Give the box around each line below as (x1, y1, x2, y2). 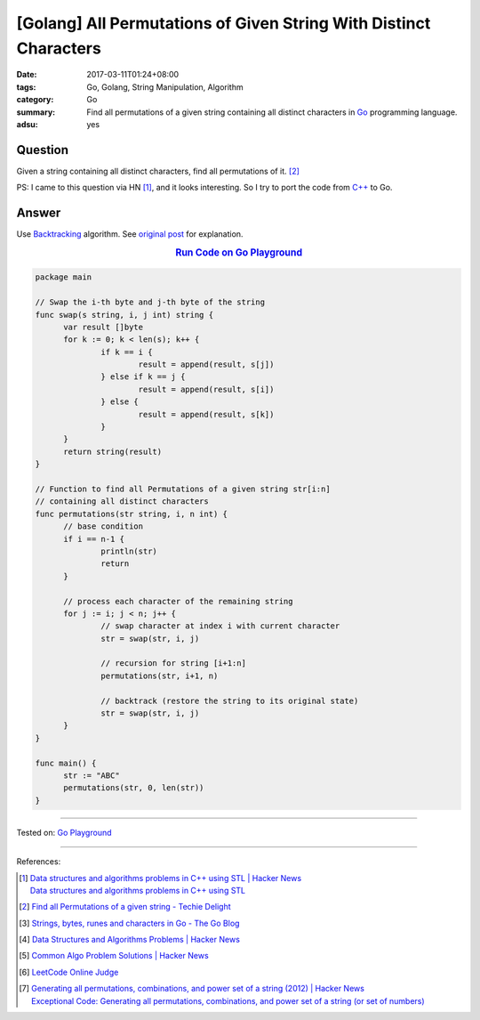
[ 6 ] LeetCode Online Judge (19, 967, 119, 977)
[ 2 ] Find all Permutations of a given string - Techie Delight (19, 902, 231, 912)
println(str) (100, 546, 157, 556)
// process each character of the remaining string (63, 596, 293, 606)
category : (16, 94, 54, 105)
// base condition (63, 522, 144, 531)
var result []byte (63, 321, 144, 332)
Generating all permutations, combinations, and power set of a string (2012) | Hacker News (31, 984, 364, 994)
